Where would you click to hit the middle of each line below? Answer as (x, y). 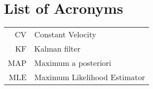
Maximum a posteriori (73, 63)
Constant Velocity (65, 34)
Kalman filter (57, 49)
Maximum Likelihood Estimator (90, 77)
